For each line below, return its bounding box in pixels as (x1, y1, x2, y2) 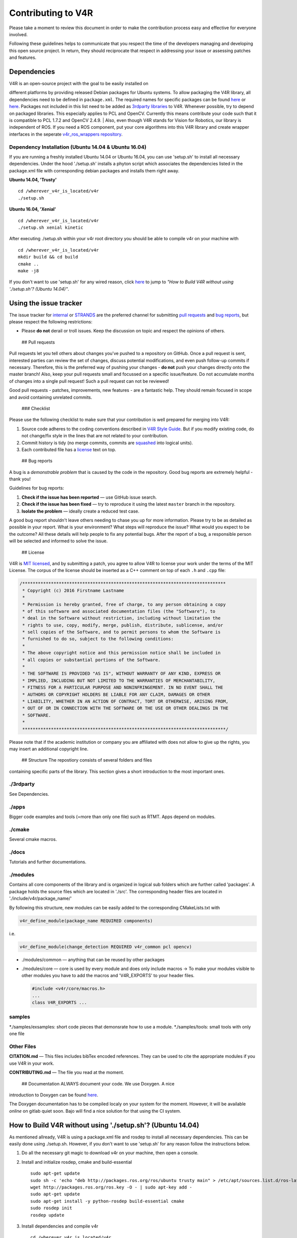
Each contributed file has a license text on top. (21, 446, 116, 453)
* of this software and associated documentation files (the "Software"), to (22, 608, 215, 614)
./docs (9, 848, 25, 855)
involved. (9, 31, 28, 37)
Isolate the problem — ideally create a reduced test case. (21, 508, 140, 514)
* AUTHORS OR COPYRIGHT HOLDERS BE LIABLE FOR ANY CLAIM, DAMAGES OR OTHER (22, 691, 210, 697)
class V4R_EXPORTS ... (32, 1000, 87, 1005)
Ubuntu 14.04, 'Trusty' (9, 177, 57, 183)
